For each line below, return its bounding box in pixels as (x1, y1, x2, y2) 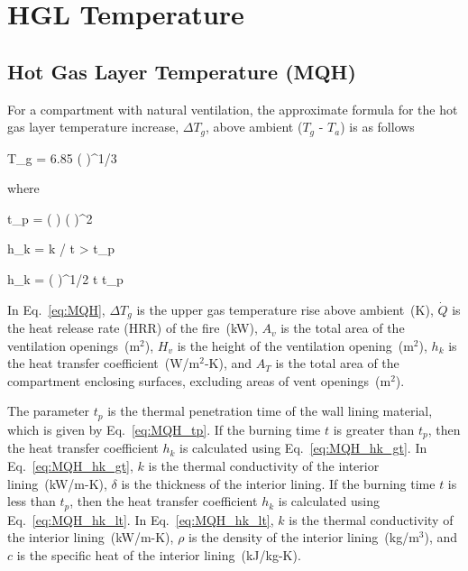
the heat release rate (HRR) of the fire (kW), (7, 318, 258, 337)
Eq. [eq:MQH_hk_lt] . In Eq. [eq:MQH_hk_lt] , (7, 510, 274, 529)
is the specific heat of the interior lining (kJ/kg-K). (16, 545, 301, 564)
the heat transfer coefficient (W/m (7, 354, 200, 373)
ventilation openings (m (7, 336, 141, 355)
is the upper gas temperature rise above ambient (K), (136, 299, 434, 318)
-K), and (204, 354, 252, 373)
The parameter (7, 401, 90, 420)
